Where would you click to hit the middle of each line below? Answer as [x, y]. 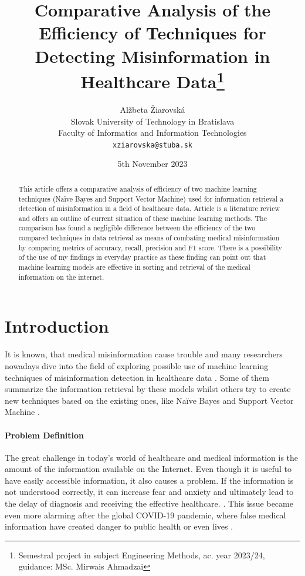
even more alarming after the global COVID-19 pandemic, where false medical [145, 515]
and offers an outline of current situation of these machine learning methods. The [143, 218]
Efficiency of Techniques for [152, 33]
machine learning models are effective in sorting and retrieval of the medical [134, 267]
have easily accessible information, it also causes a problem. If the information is [149, 480]
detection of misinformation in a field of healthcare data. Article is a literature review [149, 208]
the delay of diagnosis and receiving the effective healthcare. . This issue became [149, 503]
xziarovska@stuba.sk [152, 145]
